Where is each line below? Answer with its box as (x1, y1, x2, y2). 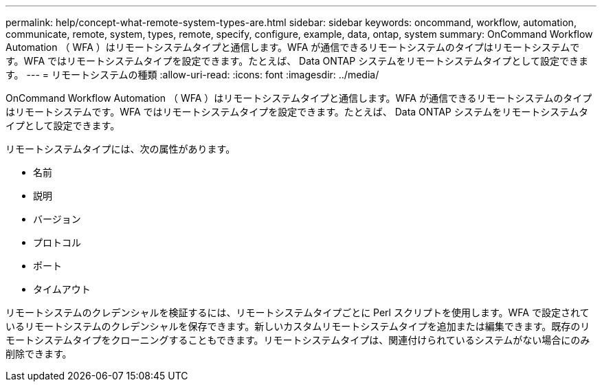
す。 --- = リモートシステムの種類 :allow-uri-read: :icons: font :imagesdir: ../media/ (5, 69, 379, 80)
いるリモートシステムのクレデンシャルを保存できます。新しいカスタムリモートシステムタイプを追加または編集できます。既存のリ (5, 320, 590, 332)
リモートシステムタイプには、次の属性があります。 (5, 143, 236, 155)
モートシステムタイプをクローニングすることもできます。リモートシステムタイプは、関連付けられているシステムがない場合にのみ (5, 334, 590, 346)
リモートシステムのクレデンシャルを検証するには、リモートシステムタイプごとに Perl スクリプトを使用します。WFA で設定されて (5, 307, 590, 318)
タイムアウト (33, 283, 91, 295)
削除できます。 (5, 348, 72, 360)
